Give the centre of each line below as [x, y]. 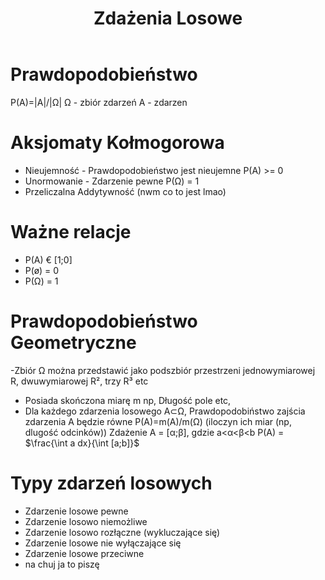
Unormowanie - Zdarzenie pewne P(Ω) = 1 [112, 181]
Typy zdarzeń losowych [111, 483]
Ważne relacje [71, 232]
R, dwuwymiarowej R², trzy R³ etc [79, 381]
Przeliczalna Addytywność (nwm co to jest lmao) [125, 191]
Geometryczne [73, 343]
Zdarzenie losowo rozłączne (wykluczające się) [122, 532]
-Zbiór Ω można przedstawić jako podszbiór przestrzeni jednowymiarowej [163, 370]
